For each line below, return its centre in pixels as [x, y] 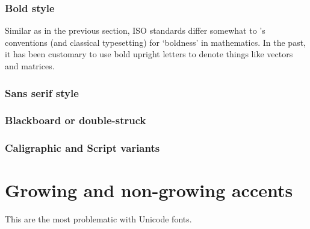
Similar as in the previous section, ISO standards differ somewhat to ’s [135, 30]
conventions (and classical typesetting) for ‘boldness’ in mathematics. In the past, [155, 42]
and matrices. [30, 66]
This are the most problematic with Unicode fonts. [98, 219]
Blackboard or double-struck [76, 120]
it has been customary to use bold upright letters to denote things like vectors [149, 54]
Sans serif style [42, 93]
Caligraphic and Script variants [82, 148]
